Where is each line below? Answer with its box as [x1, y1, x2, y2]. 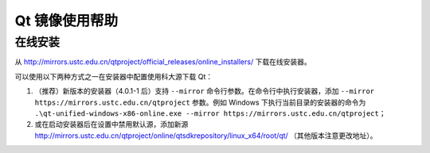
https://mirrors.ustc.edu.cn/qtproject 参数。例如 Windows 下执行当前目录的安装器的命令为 [34, 98, 366, 107]
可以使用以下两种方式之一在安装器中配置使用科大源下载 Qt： [14, 71, 213, 81]
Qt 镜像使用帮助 [14, 12, 119, 29]
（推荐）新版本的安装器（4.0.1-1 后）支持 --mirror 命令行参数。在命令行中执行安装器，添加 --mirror [34, 86, 375, 96]
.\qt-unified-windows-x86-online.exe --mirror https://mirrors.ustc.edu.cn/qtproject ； [34, 108, 386, 118]
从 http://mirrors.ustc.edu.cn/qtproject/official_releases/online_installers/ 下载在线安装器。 [14, 57, 311, 67]
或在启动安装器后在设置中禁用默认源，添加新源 [34, 120, 189, 129]
